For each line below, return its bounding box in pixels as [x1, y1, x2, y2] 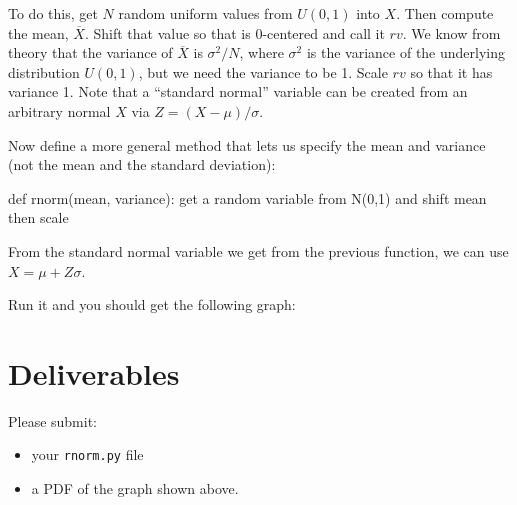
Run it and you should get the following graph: [8, 294, 296, 315]
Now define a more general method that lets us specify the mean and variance [8, 134, 486, 155]
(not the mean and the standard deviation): [8, 154, 276, 175]
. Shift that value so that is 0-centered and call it [84, 22, 385, 43]
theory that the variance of [8, 42, 173, 63]
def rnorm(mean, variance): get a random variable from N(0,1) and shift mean [8, 187, 487, 208]
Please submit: [8, 410, 98, 431]
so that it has [410, 61, 493, 82]
